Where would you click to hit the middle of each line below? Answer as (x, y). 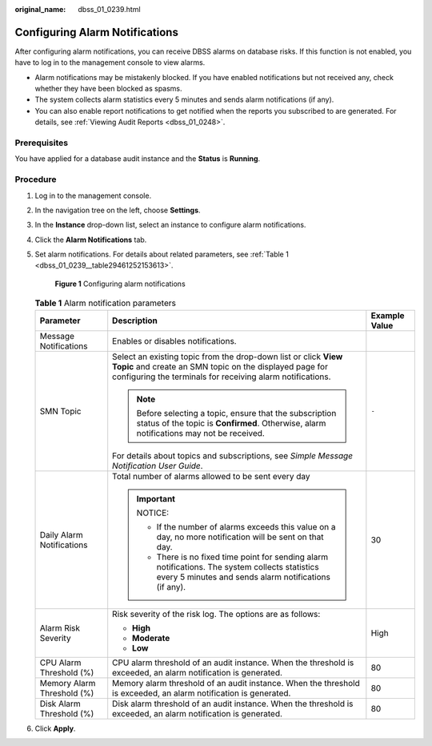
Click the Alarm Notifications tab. (91, 240)
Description (135, 321)
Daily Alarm (61, 534)
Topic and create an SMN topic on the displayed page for (220, 366)
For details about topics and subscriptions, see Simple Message (233, 455)
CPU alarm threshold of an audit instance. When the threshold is (233, 663)
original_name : (40, 9)
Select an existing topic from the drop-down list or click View (228, 357)
